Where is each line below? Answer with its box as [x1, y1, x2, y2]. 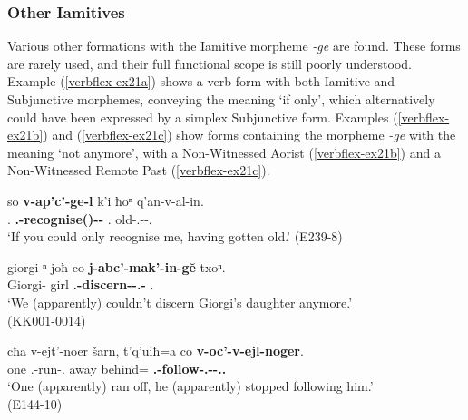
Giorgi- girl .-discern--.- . [7, 275, 154, 294]
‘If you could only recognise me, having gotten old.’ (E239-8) [7, 227, 343, 246]
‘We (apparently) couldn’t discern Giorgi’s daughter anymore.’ [7, 292, 353, 311]
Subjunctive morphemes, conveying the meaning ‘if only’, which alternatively [7, 90, 435, 108]
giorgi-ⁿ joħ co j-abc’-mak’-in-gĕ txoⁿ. [7, 257, 226, 276]
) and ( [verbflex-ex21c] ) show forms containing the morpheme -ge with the [43, 125, 456, 144]
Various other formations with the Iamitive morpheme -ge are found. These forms [7, 36, 461, 55]
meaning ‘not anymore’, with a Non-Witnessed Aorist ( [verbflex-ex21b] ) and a [7, 142, 441, 161]
